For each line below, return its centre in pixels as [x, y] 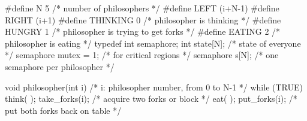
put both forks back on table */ [63, 110]
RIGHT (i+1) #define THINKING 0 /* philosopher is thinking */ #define [143, 19]
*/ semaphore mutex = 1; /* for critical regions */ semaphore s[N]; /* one [142, 55]
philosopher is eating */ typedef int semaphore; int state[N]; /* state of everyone [153, 43]
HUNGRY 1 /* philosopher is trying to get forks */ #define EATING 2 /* [143, 31]
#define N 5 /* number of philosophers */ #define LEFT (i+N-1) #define [142, 8]
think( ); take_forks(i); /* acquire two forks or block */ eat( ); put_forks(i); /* [151, 99]
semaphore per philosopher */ [60, 66]
